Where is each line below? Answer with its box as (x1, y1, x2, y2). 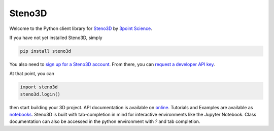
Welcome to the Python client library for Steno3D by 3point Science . (9, 25, 152, 31)
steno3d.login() (20, 91, 61, 97)
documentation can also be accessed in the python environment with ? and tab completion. (9, 118, 200, 124)
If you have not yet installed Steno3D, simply (9, 35, 102, 41)
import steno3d (20, 84, 58, 90)
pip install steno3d (20, 48, 71, 54)
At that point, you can (9, 71, 54, 77)
